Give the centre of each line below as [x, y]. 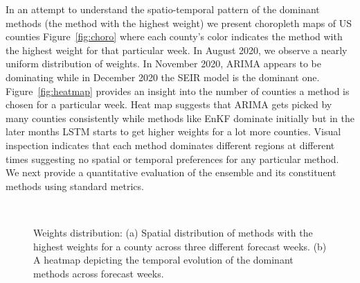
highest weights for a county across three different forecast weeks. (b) [180, 246]
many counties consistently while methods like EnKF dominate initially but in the [180, 118]
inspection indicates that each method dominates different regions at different [170, 145]
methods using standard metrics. [75, 186]
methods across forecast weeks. [99, 273]
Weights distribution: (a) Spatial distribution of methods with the [173, 232]
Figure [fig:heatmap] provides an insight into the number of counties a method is [178, 91]
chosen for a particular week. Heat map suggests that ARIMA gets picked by [169, 104]
